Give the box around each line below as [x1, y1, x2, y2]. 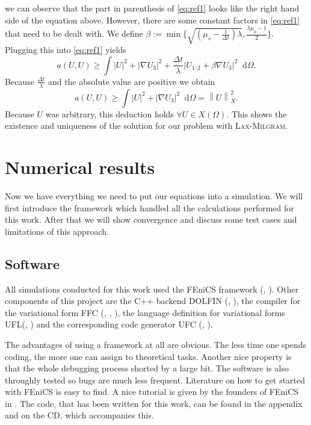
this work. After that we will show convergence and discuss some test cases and [5, 213, 297, 226]
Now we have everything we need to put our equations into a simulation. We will [5, 189, 303, 202]
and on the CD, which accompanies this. [5, 409, 154, 421]
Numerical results [5, 155, 155, 179]
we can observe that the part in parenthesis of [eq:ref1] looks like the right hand [5, 2, 299, 14]
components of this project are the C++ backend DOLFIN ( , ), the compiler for [5, 294, 301, 307]
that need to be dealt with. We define [5, 27, 143, 40]
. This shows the [226, 107, 287, 120]
